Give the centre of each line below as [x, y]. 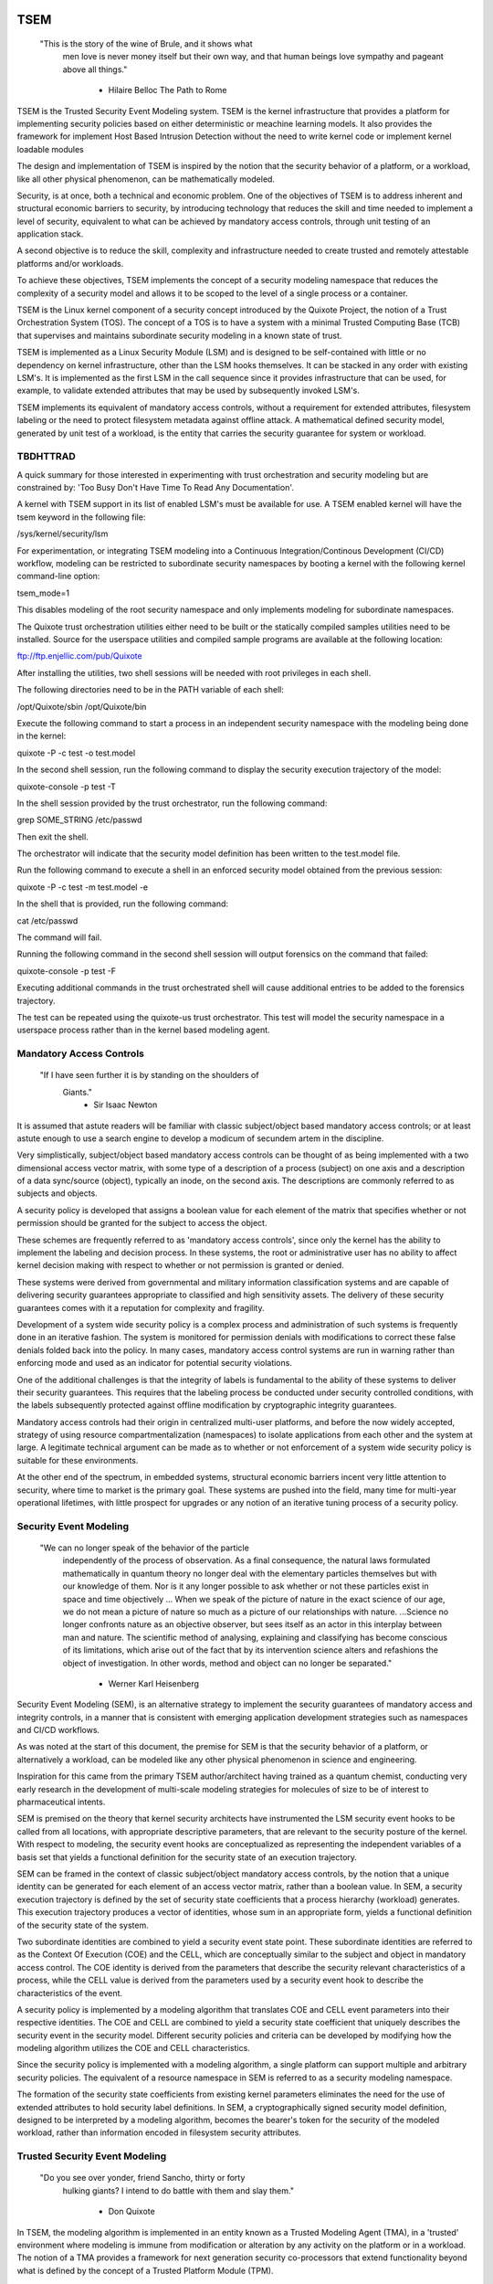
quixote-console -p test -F [67, 971]
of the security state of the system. [83, 1925]
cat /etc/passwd [47, 920]
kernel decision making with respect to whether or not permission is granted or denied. [180, 1265]
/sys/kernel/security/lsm [63, 534]
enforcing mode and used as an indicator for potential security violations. [154, 1363]
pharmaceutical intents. [61, 1802]
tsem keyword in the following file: [81, 517]
